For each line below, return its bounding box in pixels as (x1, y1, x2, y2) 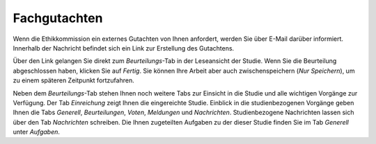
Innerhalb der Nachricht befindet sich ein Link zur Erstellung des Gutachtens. (13, 44, 235, 52)
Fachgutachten (13, 10, 103, 26)
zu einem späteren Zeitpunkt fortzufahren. (13, 76, 135, 84)
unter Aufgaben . (13, 128, 61, 136)
